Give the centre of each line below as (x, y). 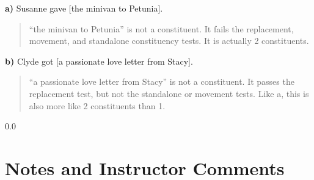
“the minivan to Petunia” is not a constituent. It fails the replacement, (161, 28)
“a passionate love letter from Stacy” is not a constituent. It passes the (162, 81)
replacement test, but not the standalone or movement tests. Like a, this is (169, 93)
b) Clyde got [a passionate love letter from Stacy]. (99, 61)
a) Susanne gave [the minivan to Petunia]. (84, 8)
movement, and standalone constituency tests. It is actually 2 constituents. (169, 41)
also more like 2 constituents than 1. (97, 105)
